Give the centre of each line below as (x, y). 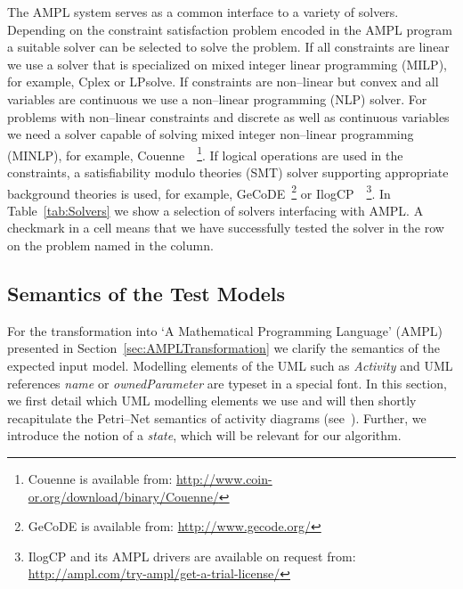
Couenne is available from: (100, 478)
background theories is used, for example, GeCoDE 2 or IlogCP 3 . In (199, 192)
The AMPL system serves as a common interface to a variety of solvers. (203, 12)
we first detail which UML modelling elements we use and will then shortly (212, 401)
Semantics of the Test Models (146, 294)
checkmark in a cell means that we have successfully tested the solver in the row (226, 228)
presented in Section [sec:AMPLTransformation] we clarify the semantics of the (223, 348)
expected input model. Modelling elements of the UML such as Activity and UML (230, 366)
